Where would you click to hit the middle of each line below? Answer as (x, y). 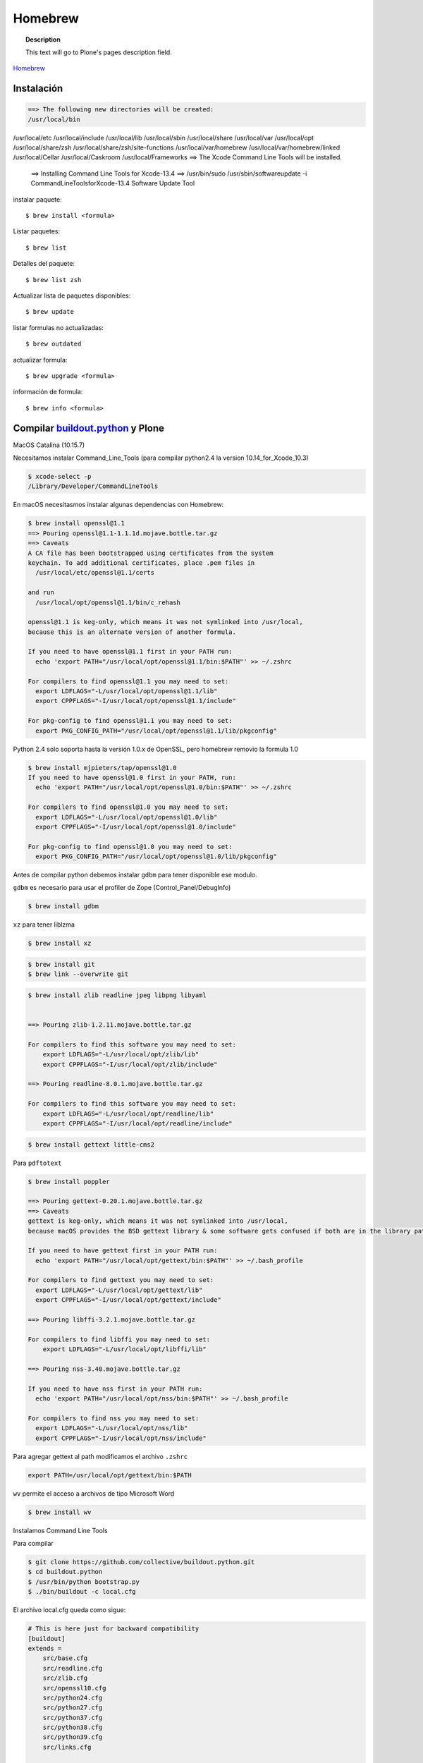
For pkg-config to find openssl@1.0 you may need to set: (130, 847)
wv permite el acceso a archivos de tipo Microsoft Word (94, 1493)
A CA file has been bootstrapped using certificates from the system (151, 553)
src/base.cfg (65, 1658)
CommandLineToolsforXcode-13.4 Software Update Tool (113, 183)
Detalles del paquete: (44, 264)
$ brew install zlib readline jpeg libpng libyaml (117, 995)
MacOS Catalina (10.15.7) (49, 445)
